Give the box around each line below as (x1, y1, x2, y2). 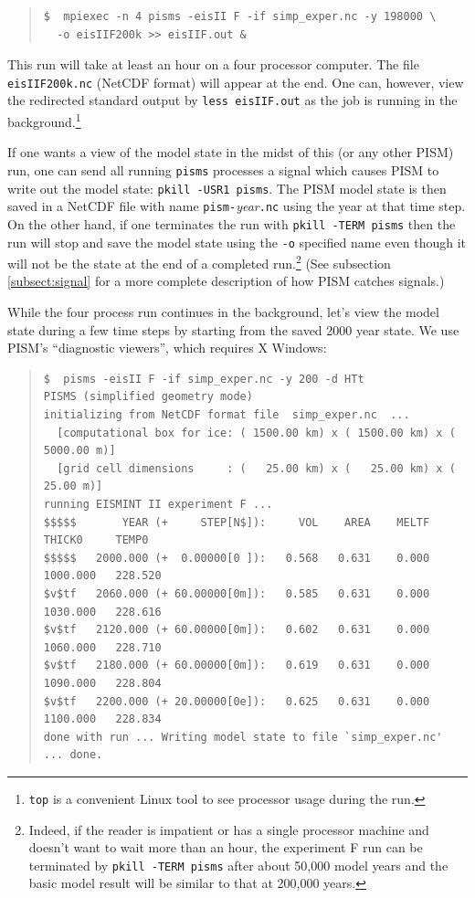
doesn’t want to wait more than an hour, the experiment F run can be (28, 838, 423, 857)
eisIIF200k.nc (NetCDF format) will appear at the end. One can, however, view (7, 72, 464, 91)
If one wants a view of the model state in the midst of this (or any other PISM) (7, 143, 454, 162)
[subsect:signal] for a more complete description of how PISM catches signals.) (7, 271, 445, 291)
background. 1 (7, 110, 81, 131)
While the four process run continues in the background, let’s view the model (7, 302, 439, 322)
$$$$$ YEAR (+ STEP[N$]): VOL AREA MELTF (43, 515, 430, 529)
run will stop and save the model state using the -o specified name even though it (7, 232, 467, 251)
